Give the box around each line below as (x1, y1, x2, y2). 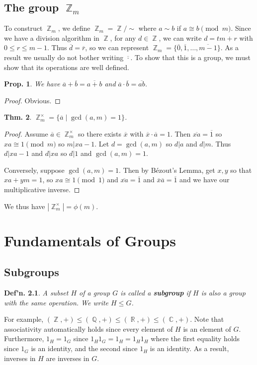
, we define (58, 23, 90, 33)
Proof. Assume (4, 128, 48, 139)
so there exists (78, 128, 122, 139)
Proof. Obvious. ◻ (4, 95, 61, 105)
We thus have (4, 201, 45, 211)
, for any (110, 32, 136, 43)
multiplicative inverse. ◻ (4, 184, 80, 194)
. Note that (190, 314, 224, 324)
